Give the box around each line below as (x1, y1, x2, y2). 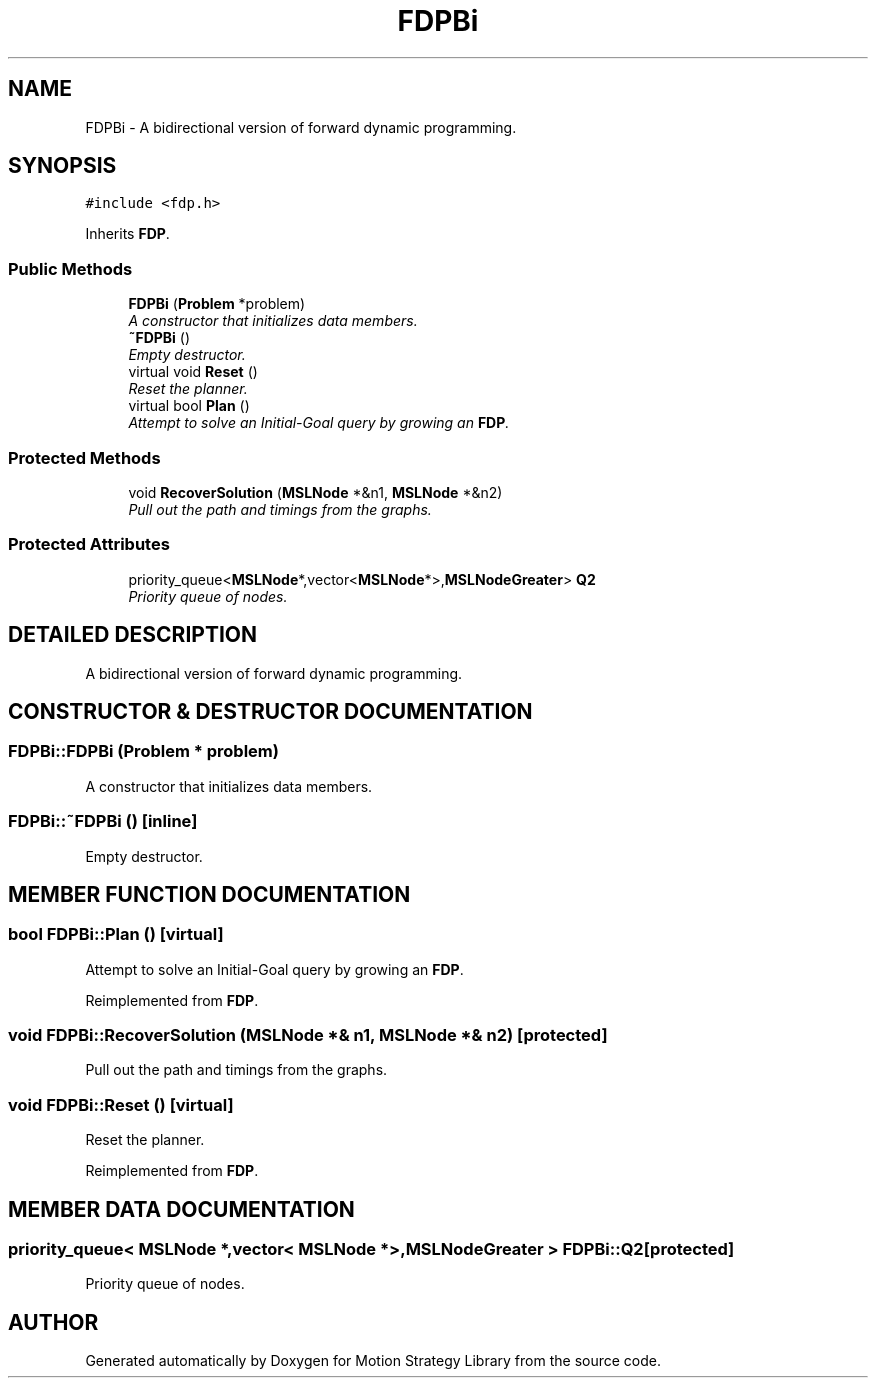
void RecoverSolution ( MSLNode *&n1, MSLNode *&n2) (128, 483, 503, 501)
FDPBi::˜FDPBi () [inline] (8, 811, 198, 832)
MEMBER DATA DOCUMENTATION (8, 1196, 355, 1222)
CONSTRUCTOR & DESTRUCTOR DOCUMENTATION (8, 698, 533, 724)
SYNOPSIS (8, 153, 117, 179)
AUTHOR (8, 1309, 99, 1335)
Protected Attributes (8, 534, 170, 555)
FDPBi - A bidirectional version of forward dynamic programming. (85, 118, 517, 136)
